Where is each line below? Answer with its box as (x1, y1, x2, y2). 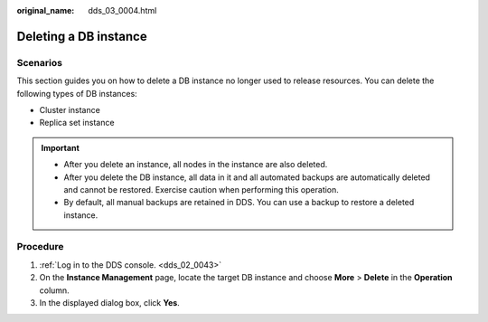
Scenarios (16, 56, 63, 69)
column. (39, 285, 70, 296)
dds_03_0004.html (88, 5, 157, 15)
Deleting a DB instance (16, 28, 148, 44)
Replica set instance (39, 118, 115, 128)
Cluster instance (39, 104, 101, 115)
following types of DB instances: (16, 88, 137, 99)
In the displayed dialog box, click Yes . (39, 297, 180, 308)
